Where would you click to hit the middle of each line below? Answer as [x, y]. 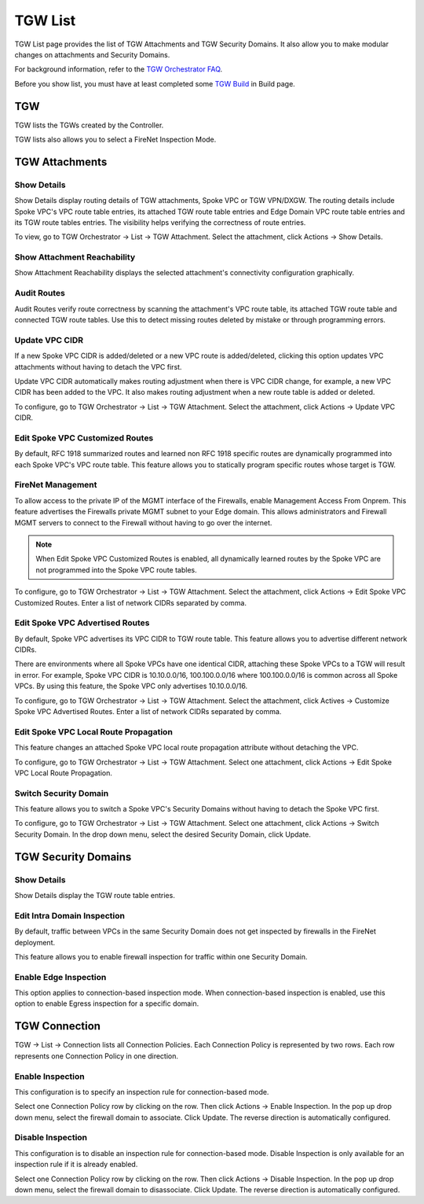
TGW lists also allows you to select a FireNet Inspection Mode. [115, 140]
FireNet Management [56, 485]
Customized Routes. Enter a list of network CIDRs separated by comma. [131, 602]
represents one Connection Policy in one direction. [96, 1056]
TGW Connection [58, 1026]
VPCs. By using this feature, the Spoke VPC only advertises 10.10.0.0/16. [131, 686]
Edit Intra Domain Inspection [70, 915]
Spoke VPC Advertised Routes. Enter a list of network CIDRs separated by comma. [148, 711]
